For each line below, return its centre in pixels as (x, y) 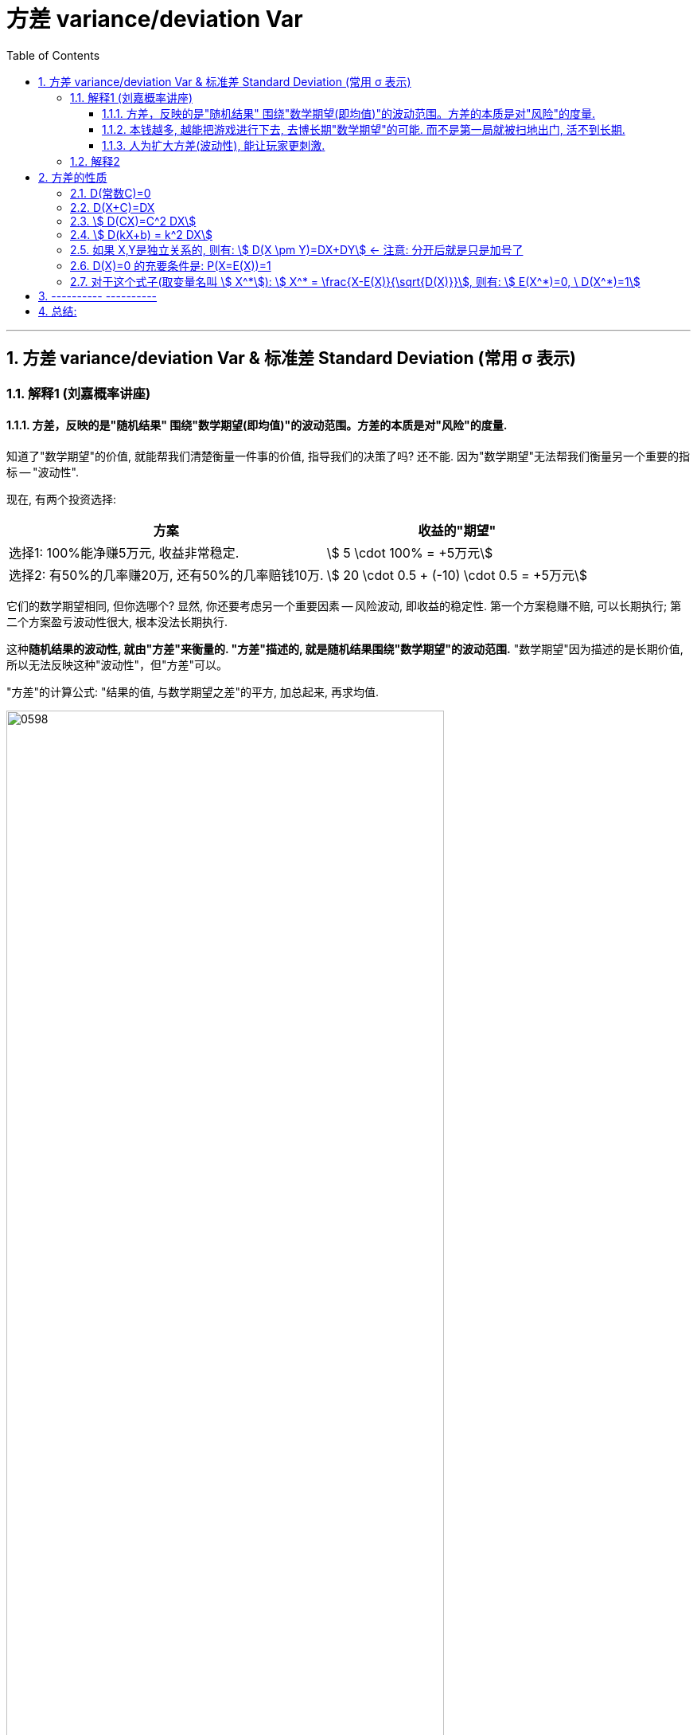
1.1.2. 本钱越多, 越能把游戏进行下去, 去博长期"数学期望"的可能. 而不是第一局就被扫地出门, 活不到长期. (364, 129)
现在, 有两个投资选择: (62, 499)
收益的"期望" (457, 530)
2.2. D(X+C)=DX (113, 207)
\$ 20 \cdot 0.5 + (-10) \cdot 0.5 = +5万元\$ (457, 575)
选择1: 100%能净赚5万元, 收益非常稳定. (124, 552)
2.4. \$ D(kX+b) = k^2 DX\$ (141, 234)
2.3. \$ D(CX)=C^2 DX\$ (133, 221)
